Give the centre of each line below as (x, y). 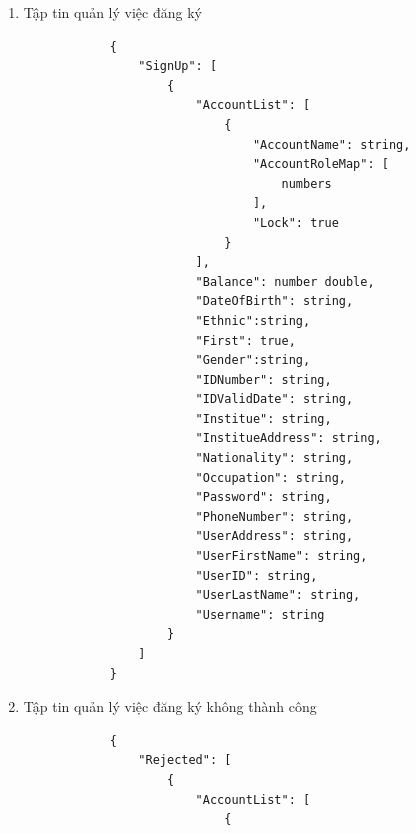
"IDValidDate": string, (274, 399)
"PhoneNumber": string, (274, 516)
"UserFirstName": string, (281, 556)
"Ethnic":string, (253, 320)
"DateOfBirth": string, (274, 301)
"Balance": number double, (285, 281)
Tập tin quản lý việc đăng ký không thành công (170, 706)
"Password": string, (263, 497)
